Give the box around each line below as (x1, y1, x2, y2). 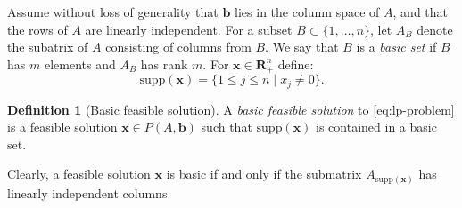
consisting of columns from (105, 37, 252, 56)
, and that (392, 3, 449, 20)
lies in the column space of (235, 3, 380, 20)
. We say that (265, 37, 339, 56)
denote (417, 20, 453, 38)
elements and (44, 54, 116, 73)
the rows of (7, 20, 68, 38)
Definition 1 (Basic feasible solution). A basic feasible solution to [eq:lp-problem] (7, 100, 455, 118)
